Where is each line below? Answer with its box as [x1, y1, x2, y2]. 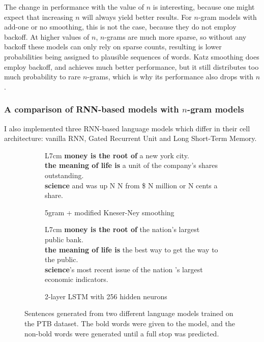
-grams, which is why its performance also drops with [87, 71, 254, 82]
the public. [45, 254, 78, 265]
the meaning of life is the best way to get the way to [45, 244, 218, 254]
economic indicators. [45, 274, 108, 284]
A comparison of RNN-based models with [4, 103, 179, 116]
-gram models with [198, 11, 257, 22]
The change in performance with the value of [4, 2, 144, 12]
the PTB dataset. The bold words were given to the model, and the [24, 318, 235, 329]
